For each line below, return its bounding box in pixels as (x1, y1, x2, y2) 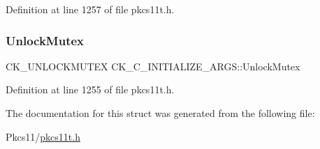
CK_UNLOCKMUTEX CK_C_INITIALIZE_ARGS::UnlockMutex (6, 58, 300, 73)
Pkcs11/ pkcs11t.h (6, 129, 80, 143)
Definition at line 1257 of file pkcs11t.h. (6, 2, 175, 16)
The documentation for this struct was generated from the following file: (6, 106, 315, 120)
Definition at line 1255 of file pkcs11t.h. (6, 82, 175, 97)
